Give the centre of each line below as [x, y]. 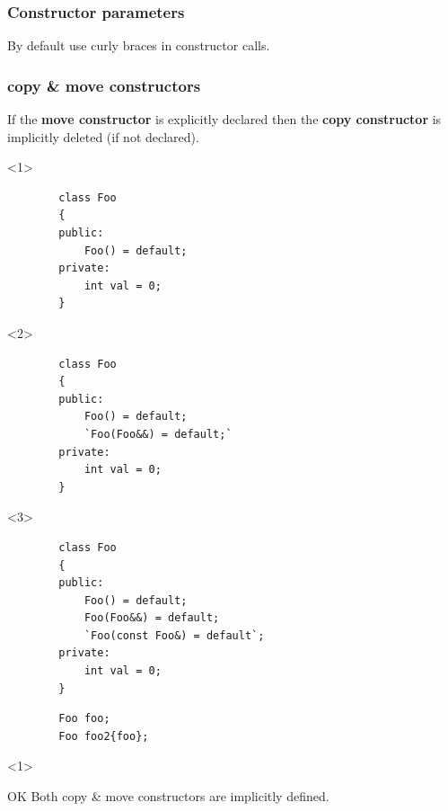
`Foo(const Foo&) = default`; [174, 635]
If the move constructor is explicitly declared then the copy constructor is [224, 119]
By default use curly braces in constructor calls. [139, 45]
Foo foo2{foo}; [104, 736]
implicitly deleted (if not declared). [103, 136]
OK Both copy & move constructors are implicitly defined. [168, 796]
